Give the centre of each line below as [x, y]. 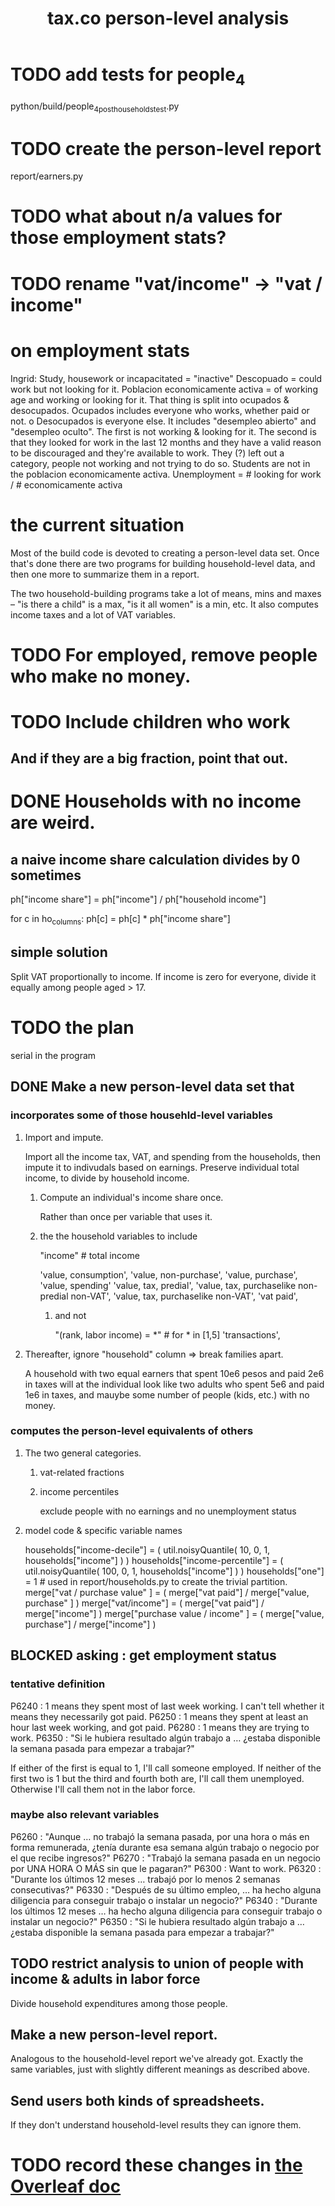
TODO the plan [72, 1028]
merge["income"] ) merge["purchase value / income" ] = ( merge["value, [174, 1613]
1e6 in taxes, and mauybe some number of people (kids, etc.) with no [167, 1394]
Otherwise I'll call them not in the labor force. [103, 1789]
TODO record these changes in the [156, 2165]
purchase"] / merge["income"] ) [90, 1624]
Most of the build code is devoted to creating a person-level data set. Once [165, 553]
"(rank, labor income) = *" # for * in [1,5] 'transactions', [167, 1334]
